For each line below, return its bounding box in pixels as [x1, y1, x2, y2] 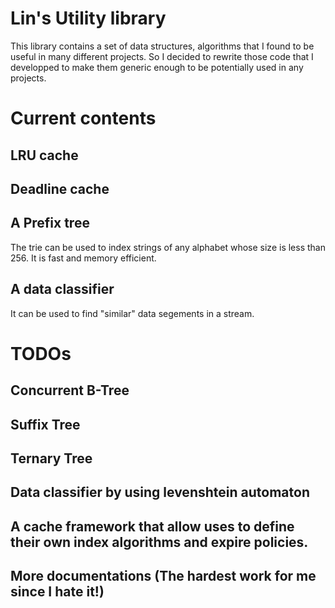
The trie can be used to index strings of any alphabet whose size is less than [10, 241, 326, 253]
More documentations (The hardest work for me [10, 568, 317, 585]
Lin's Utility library [10, 7, 167, 30]
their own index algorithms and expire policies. [10, 533, 309, 551]
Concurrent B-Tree [10, 382, 130, 399]
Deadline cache [10, 180, 110, 197]
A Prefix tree [10, 215, 90, 232]
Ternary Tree [10, 450, 93, 467]
